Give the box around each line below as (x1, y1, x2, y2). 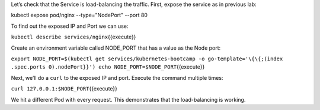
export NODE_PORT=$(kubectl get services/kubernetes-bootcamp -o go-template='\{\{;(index (11, 55, 283, 62)
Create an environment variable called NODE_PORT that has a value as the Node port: (11, 44, 221, 51)
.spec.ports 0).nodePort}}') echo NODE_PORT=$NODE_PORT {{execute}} (11, 63, 205, 70)
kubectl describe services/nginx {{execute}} (11, 33, 136, 41)
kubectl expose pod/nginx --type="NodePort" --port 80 (11, 12, 148, 19)
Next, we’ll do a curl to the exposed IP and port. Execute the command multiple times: (11, 74, 223, 81)
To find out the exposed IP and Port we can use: (11, 22, 129, 30)
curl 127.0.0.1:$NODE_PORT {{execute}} (11, 85, 118, 92)
